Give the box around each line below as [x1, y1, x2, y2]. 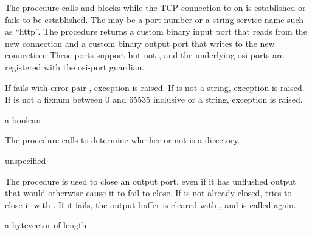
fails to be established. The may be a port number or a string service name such [5, 13, 304, 26]
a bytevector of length [5, 219, 87, 231]
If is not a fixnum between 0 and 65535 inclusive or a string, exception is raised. [5, 93, 303, 106]
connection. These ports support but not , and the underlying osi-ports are [5, 49, 284, 61]
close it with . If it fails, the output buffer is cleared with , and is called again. [5, 198, 296, 211]
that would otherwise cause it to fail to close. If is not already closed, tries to [5, 186, 292, 199]
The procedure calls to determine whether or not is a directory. [5, 134, 240, 146]
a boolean [5, 113, 41, 126]
